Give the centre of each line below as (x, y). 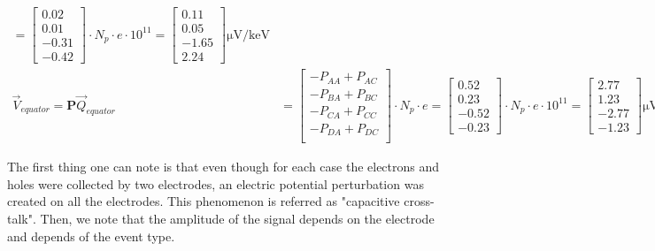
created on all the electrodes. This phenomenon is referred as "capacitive (204, 201)
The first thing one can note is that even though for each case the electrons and (223, 167)
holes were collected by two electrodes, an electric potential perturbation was (216, 183)
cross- (419, 201)
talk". (22, 218)
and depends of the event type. (91, 236)
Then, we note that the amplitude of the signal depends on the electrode (237, 218)
